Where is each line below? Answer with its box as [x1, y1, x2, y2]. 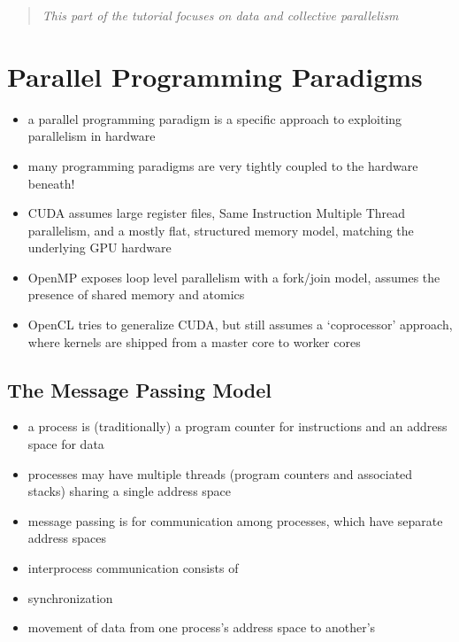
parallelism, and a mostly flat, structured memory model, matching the [27, 220, 414, 239]
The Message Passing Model [7, 375, 272, 403]
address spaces [27, 529, 107, 547]
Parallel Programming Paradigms [7, 58, 423, 94]
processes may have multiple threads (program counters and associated [27, 464, 413, 483]
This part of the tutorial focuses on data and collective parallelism [42, 6, 399, 24]
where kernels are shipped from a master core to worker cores [27, 332, 361, 351]
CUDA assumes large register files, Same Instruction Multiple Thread [27, 204, 406, 222]
